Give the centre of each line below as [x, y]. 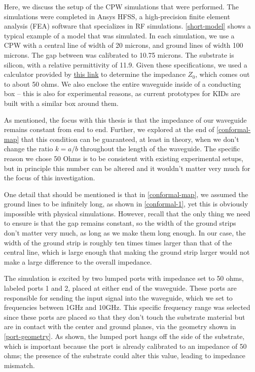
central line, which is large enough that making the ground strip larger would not [127, 252]
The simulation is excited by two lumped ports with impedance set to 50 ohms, [124, 278]
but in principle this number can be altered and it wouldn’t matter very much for [127, 168]
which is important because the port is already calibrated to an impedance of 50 [125, 346]
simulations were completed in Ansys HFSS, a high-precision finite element [117, 16]
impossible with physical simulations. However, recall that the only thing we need [127, 213]
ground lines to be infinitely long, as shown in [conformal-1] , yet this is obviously [126, 204]
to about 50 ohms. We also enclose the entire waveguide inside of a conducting [123, 84]
